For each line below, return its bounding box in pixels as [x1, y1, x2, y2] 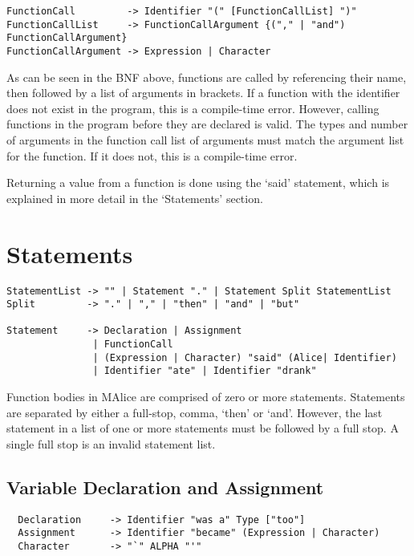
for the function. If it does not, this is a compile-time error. [6, 147, 298, 164]
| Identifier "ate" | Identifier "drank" [92, 365, 317, 377]
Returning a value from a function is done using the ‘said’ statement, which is [6, 174, 390, 191]
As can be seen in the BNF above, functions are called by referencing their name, [6, 68, 407, 85]
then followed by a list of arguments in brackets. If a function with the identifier [6, 84, 400, 101]
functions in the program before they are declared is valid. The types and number [6, 116, 408, 132]
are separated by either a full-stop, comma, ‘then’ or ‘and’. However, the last [6, 404, 383, 420]
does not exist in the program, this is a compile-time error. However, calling [6, 99, 379, 116]
